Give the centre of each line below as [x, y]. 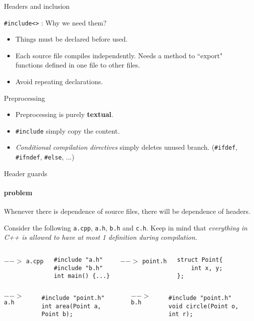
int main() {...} [82, 276]
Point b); [57, 314]
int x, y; [207, 268]
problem [18, 192]
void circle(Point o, [204, 306]
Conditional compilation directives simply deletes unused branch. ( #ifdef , [126, 147]
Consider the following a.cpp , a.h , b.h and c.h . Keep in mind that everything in [126, 227]
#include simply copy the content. [68, 130]
